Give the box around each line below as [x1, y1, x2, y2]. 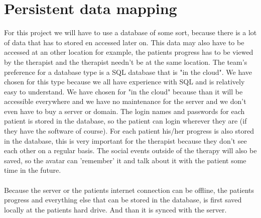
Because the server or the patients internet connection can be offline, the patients [4, 184, 254, 195]
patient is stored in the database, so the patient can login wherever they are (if [4, 116, 247, 126]
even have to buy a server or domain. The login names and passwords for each [4, 105, 245, 116]
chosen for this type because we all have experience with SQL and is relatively [4, 76, 245, 87]
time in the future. [4, 165, 61, 175]
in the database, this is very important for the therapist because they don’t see [4, 135, 247, 146]
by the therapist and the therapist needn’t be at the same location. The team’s [4, 56, 247, 67]
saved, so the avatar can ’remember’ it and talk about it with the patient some [4, 155, 246, 165]
